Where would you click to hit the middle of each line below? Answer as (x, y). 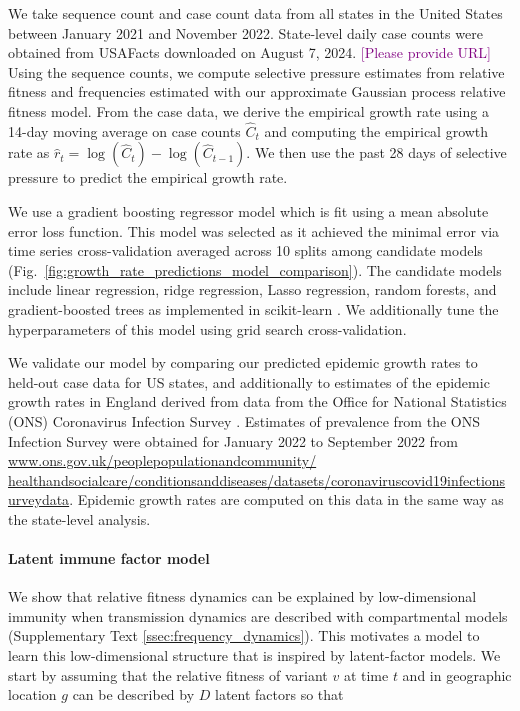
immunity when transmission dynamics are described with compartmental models (258, 615)
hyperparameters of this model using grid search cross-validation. (207, 328)
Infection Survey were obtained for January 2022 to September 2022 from (233, 440)
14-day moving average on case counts (124, 130)
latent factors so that (279, 694)
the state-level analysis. (79, 518)
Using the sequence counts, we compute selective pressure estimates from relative (256, 71)
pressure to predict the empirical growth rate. (148, 177)
